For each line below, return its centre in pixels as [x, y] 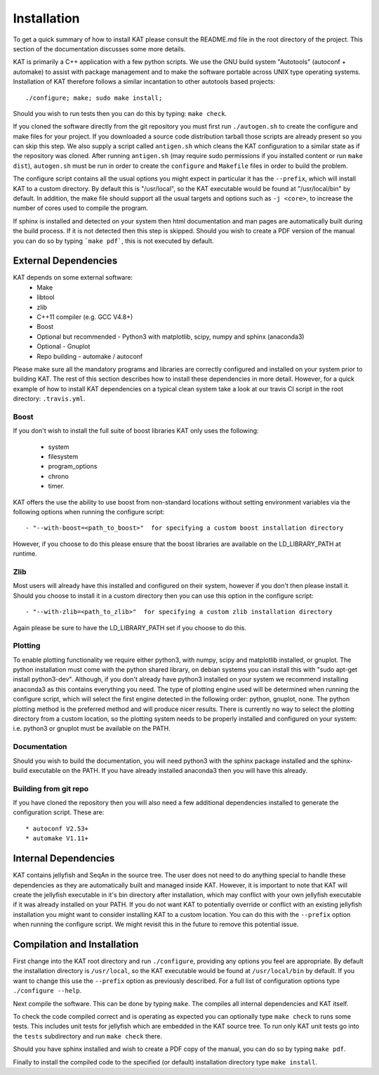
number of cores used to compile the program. [81, 208]
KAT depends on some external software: [73, 278]
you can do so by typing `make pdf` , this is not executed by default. [113, 241]
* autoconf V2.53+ [57, 828]
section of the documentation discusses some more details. [99, 48]
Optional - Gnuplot [64, 346]
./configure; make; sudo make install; [94, 98]
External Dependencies [65, 261]
